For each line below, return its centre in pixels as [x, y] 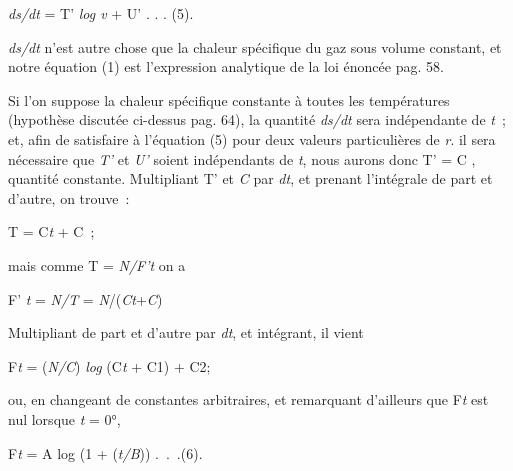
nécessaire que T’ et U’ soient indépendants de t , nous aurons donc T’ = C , [242, 158]
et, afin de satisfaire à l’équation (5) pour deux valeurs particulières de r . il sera [252, 138]
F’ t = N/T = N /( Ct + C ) [85, 298]
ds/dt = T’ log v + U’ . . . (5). [101, 13]
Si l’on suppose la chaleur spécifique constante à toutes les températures [229, 99]
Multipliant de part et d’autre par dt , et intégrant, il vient [186, 332]
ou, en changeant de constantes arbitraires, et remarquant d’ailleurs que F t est [248, 399]
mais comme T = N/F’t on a [97, 264]
